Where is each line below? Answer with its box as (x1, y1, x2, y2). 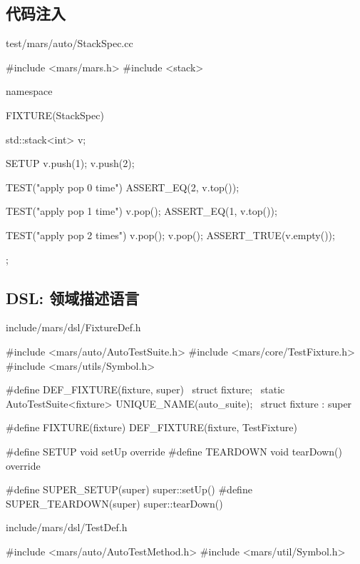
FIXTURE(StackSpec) (6, 107, 104, 122)
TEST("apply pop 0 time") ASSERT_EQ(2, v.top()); (6, 179, 240, 194)
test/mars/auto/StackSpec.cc (6, 36, 133, 51)
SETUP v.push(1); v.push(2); (6, 156, 135, 171)
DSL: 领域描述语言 (6, 286, 140, 308)
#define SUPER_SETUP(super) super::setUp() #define (6, 482, 252, 497)
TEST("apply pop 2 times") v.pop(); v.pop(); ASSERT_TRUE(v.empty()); (6, 227, 335, 242)
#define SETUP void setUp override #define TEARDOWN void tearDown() (6, 443, 342, 458)
